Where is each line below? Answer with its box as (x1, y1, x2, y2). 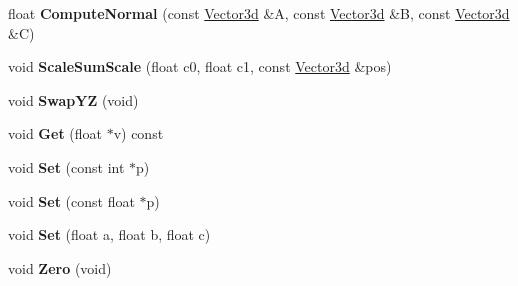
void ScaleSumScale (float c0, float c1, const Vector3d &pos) (8, 56, 392, 77)
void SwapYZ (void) (8, 89, 139, 110)
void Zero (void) (8, 257, 112, 278)
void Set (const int (8, 156, 125, 177)
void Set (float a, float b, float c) (8, 224, 211, 245)
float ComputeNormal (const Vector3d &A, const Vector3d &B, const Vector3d (8, 3, 510, 23)
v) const (113, 123, 164, 144)
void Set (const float (8, 190, 135, 211)
